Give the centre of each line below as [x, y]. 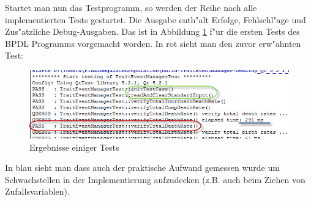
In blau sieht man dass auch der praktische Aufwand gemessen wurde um [142, 168]
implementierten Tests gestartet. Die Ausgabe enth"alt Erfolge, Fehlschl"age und [155, 19]
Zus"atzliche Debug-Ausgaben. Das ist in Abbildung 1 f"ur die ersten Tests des [152, 31]
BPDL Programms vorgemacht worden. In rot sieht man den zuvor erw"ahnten [153, 43]
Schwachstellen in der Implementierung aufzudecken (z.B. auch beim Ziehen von [155, 179]
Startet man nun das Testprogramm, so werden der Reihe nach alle [131, 7]
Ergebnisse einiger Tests [74, 147]
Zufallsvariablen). [37, 191]
